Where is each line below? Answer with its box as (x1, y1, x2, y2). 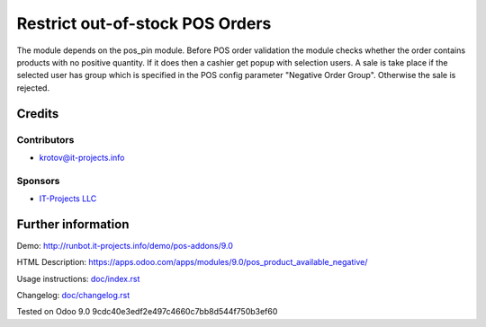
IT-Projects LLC (39, 193, 97, 204)
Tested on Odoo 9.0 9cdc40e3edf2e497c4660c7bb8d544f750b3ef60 (16, 306, 278, 317)
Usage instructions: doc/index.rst (16, 273, 140, 284)
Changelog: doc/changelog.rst (16, 290, 130, 301)
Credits (16, 106, 59, 121)
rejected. (16, 82, 49, 93)
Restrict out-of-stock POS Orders (16, 13, 272, 33)
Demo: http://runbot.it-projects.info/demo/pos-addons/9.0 (16, 240, 234, 251)
